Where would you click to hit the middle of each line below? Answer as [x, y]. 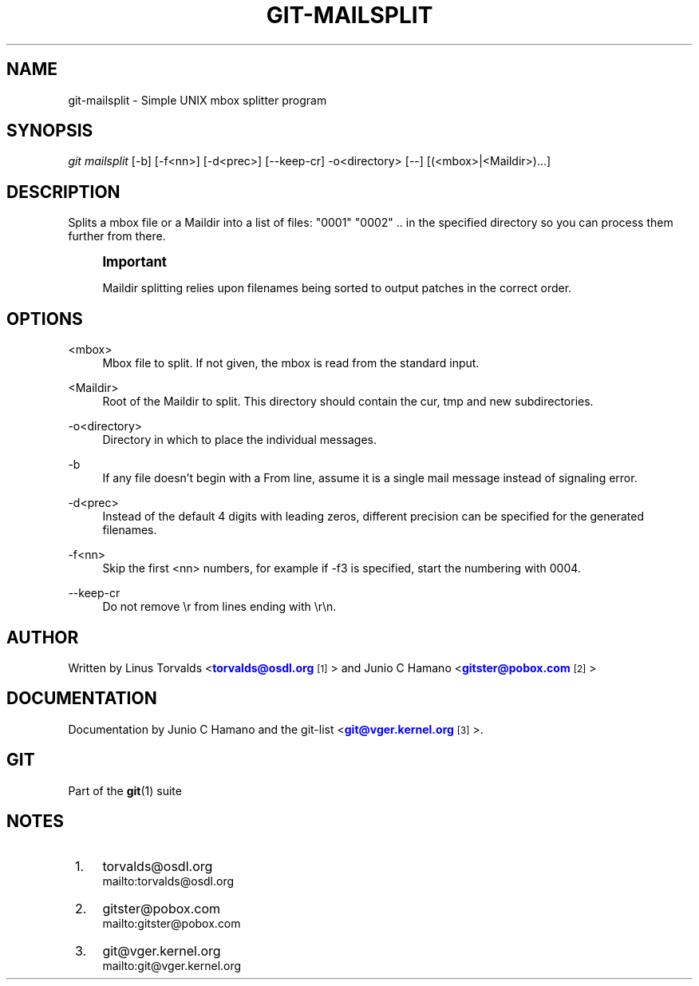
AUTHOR [43, 637]
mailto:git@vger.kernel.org [172, 965]
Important [135, 262]
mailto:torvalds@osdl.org [168, 881]
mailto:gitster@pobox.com [172, 923]
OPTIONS [45, 319]
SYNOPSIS [50, 131]
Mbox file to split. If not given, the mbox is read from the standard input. [291, 363]
